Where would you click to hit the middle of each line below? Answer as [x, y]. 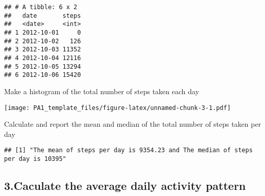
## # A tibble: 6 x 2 [41, 7]
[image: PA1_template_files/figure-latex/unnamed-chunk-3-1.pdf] [117, 108]
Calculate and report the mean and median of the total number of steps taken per [133, 124]
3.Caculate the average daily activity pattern [125, 186]
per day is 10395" [35, 159]
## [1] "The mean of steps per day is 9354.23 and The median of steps [128, 150]
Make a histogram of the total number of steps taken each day [102, 91]
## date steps [43, 16]
